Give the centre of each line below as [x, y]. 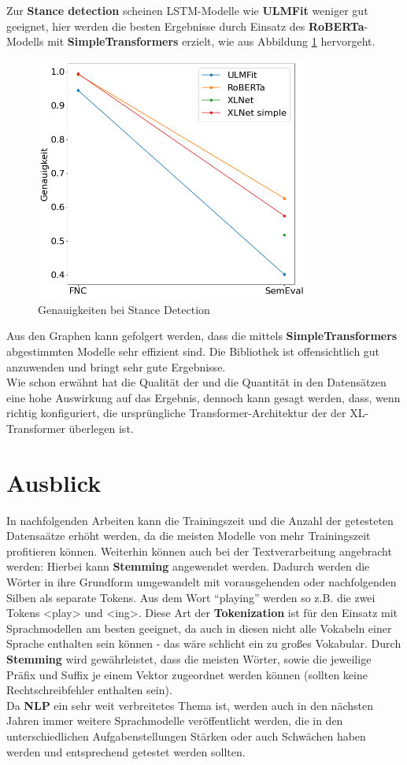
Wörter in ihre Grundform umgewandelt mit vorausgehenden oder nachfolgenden [202, 581]
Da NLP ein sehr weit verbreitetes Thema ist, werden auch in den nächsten [190, 705]
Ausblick [54, 482]
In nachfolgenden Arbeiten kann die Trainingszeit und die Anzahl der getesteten [200, 520]
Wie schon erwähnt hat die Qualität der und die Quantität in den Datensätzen [196, 382]
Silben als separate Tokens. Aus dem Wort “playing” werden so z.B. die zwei [191, 597]
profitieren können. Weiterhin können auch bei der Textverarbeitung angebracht [199, 551]
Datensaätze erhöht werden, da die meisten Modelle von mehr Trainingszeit [189, 536]
